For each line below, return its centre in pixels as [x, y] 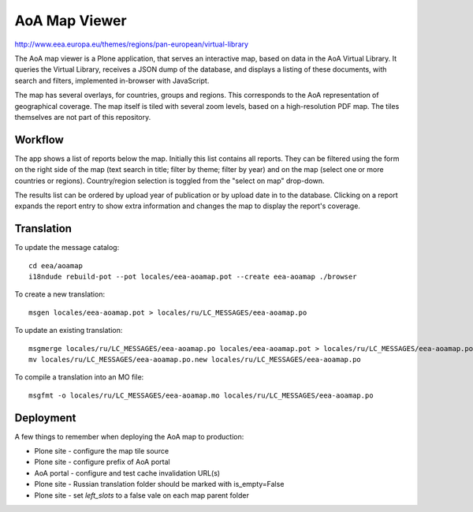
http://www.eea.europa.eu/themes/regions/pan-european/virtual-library [131, 44]
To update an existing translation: [69, 331]
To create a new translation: [60, 294]
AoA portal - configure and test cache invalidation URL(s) [127, 473]
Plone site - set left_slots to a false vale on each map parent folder [142, 495]
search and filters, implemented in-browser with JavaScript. [112, 80]
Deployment [45, 418]
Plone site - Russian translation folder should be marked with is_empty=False [159, 484]
